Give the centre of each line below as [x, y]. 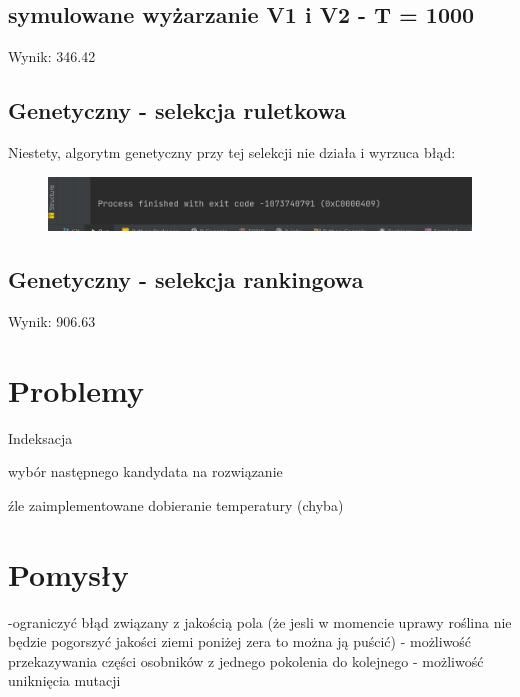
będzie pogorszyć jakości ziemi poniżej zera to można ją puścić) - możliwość [240, 641]
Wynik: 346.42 [52, 56]
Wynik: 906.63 [52, 321]
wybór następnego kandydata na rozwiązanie [145, 471]
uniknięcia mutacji [64, 680]
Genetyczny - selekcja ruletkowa [177, 110]
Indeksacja [40, 437]
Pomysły [68, 573]
